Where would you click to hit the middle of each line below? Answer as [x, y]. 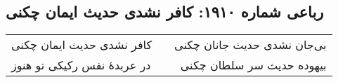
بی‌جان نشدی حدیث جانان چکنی [251, 45]
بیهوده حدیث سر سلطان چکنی [253, 65]
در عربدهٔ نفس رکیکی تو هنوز [81, 65]
